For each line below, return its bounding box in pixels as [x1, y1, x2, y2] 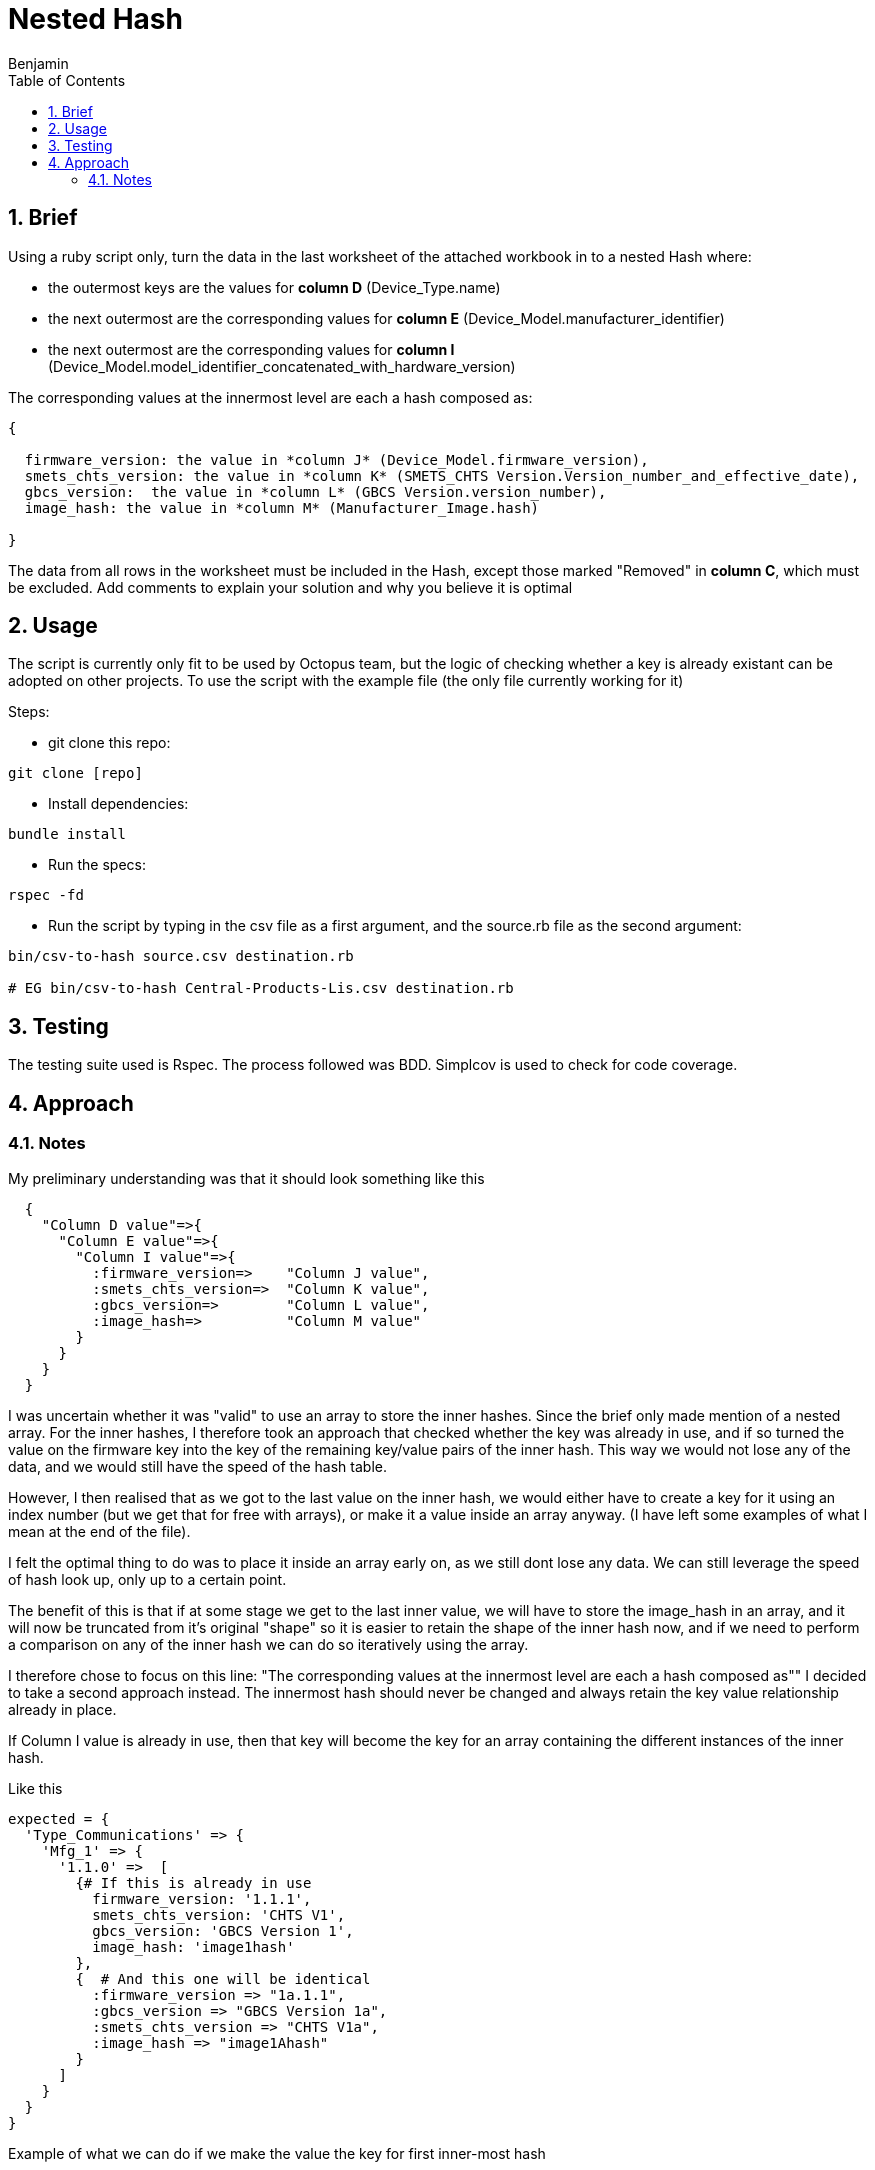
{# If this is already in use [75, 1874, 312, 1891]
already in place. [8, 1700, 117, 1718]
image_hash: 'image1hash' [92, 1938, 295, 1955]
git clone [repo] [8, 765, 143, 782]
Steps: [8, 703, 50, 721]
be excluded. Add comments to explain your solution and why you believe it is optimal [8, 578, 573, 596]
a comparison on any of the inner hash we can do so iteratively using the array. [8, 1635, 529, 1653]
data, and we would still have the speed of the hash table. [8, 1457, 387, 1475]
